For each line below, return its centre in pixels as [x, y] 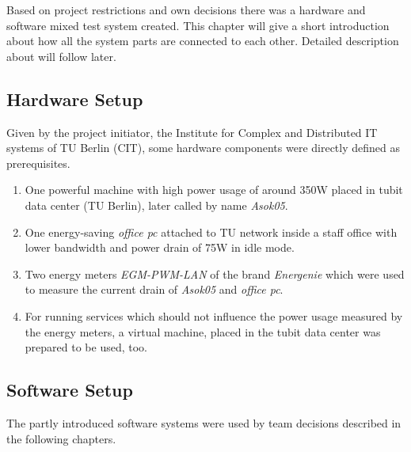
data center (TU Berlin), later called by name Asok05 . [156, 205]
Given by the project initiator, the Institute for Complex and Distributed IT [192, 132]
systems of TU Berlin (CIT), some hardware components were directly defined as [203, 148]
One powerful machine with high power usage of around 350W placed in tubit [214, 190]
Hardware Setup [75, 99]
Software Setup [70, 390]
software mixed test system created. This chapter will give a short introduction [198, 25]
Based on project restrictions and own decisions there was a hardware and [186, 9]
